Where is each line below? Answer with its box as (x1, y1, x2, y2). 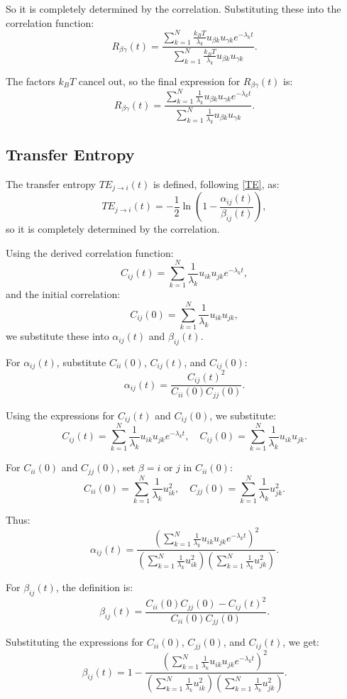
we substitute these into (6, 329, 109, 343)
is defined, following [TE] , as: (153, 176, 280, 191)
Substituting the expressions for (6, 634, 144, 649)
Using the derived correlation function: (6, 245, 174, 260)
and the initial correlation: (6, 287, 121, 302)
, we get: (282, 634, 319, 649)
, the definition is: (55, 580, 133, 595)
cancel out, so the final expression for (78, 73, 241, 88)
